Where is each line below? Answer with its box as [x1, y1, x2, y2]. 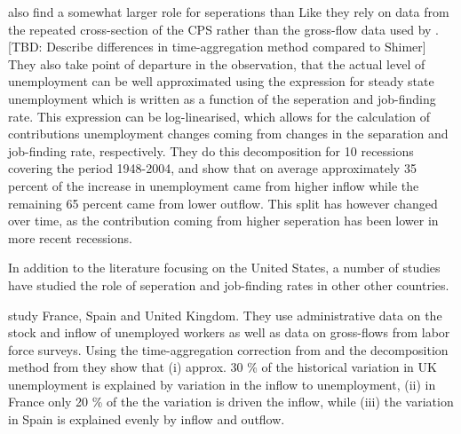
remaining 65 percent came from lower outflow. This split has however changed [8, 193, 438, 212]
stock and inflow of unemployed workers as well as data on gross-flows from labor [8, 323, 450, 342]
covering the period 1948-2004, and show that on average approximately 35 [8, 159, 417, 178]
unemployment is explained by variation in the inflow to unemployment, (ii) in [8, 375, 436, 393]
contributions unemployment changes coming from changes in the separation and [8, 124, 449, 143]
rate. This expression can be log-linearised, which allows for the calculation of [8, 107, 430, 125]
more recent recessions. [8, 228, 132, 247]
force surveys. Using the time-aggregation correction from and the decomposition [8, 340, 449, 359]
